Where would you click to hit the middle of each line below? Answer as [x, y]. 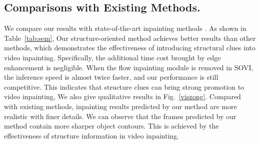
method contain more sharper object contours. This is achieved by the [111, 126]
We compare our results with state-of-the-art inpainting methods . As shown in [125, 28]
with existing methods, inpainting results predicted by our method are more [120, 106]
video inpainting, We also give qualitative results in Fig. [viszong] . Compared [122, 96]
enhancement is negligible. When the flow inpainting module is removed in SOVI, [129, 67]
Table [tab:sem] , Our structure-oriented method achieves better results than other [130, 38]
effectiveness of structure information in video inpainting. [91, 135]
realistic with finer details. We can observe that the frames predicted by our [120, 116]
